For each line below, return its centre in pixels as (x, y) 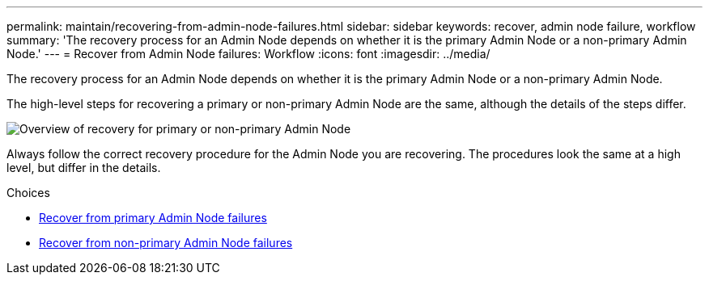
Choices (28, 193)
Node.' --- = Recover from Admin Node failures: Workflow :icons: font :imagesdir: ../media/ (248, 54)
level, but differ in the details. (84, 168)
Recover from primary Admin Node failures (153, 218)
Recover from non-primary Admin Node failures (166, 243)
